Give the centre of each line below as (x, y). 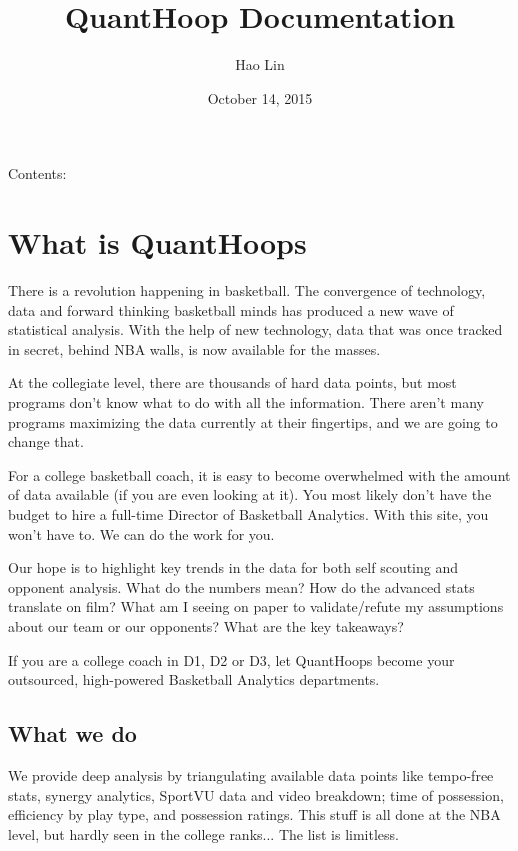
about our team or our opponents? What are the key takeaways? (206, 625)
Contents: (37, 173)
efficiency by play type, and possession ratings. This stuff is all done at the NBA (254, 814)
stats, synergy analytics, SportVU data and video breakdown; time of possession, (256, 794)
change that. (46, 441)
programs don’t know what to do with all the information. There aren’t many (246, 402)
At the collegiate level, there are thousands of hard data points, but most (232, 382)
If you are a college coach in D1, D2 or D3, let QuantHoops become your (231, 659)
